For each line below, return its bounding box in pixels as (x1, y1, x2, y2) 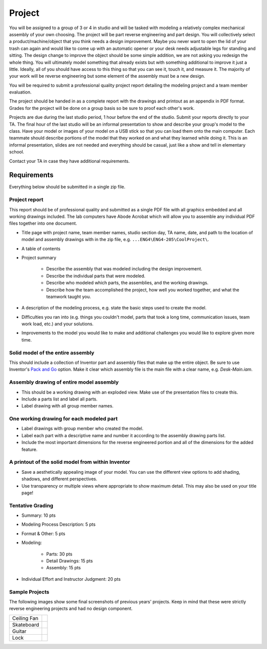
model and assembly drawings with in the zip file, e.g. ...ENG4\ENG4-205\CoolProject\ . (21, 237, 210, 243)
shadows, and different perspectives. (21, 476, 97, 482)
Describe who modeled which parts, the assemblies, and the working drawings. (46, 280, 209, 286)
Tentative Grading (9, 502, 54, 509)
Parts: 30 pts (46, 551, 73, 557)
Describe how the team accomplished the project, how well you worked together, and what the (46, 287, 239, 293)
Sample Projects (9, 588, 49, 595)
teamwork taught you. (46, 294, 91, 300)
